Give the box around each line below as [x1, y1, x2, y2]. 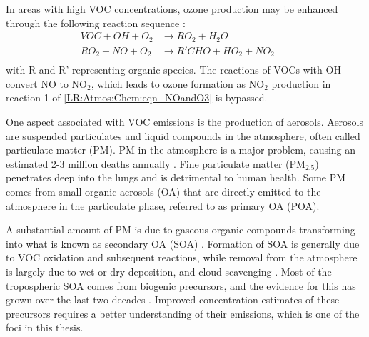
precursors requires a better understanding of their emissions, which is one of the [6, 306, 360, 321]
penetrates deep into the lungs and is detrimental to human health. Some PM [6, 170, 346, 185]
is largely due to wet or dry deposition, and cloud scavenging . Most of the [6, 263, 332, 278]
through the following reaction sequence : [6, 15, 186, 30]
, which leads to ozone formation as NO [91, 76, 265, 91]
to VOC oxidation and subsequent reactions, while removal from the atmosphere [6, 250, 358, 265]
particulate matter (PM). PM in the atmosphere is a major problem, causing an [6, 142, 356, 157]
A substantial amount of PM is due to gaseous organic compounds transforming [6, 222, 355, 237]
